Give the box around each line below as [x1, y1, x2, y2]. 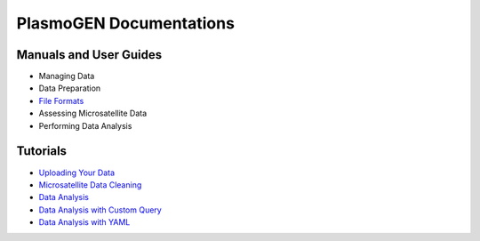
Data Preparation [38, 83, 101, 93]
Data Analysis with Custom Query [38, 205, 162, 215]
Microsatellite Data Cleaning [38, 179, 142, 190]
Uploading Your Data [38, 167, 116, 178]
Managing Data [38, 71, 95, 82]
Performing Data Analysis [38, 120, 132, 131]
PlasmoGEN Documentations [16, 13, 236, 33]
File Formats [38, 95, 84, 106]
